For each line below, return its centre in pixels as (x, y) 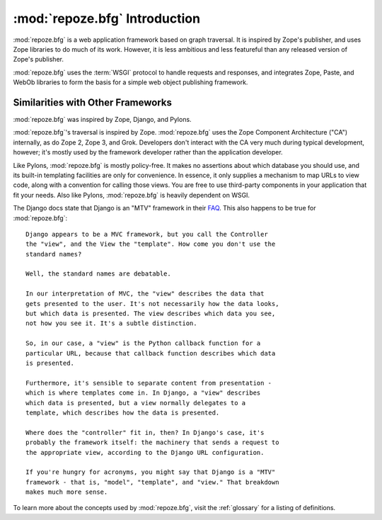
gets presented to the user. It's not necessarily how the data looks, (152, 304)
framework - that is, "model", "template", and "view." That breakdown (152, 482)
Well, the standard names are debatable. (98, 274)
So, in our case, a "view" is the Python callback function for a (143, 343)
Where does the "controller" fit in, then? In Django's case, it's (145, 433)
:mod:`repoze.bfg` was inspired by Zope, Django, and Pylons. (102, 120)
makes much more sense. (67, 492)
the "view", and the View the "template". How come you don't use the (151, 244)
